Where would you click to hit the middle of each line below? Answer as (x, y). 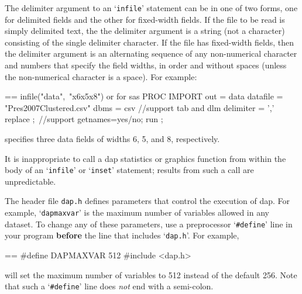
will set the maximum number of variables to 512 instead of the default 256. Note (151, 274)
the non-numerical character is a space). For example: (101, 76)
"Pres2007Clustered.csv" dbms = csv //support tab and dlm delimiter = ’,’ (140, 107)
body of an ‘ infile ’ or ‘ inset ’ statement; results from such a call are (129, 170)
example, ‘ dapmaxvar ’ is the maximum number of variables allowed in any (137, 212)
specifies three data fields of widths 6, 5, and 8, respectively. (112, 139)
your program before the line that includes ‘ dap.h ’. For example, (122, 235)
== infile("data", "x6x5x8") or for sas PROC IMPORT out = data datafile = (144, 96)
